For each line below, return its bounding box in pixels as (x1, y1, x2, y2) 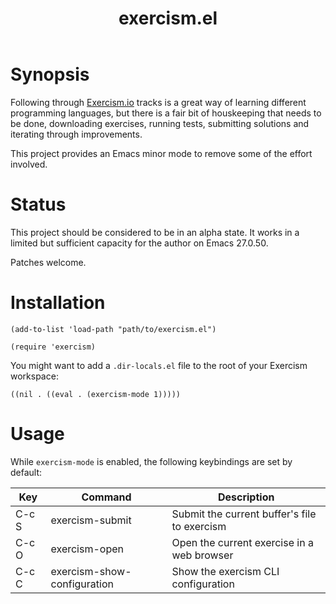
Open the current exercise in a (171, 535, 314, 549)
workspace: (10, 370, 59, 382)
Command (81, 490, 132, 504)
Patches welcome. (10, 256, 87, 268)
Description (217, 490, 275, 504)
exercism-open (50, 542, 124, 556)
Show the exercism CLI (171, 564, 280, 578)
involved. (10, 158, 48, 170)
